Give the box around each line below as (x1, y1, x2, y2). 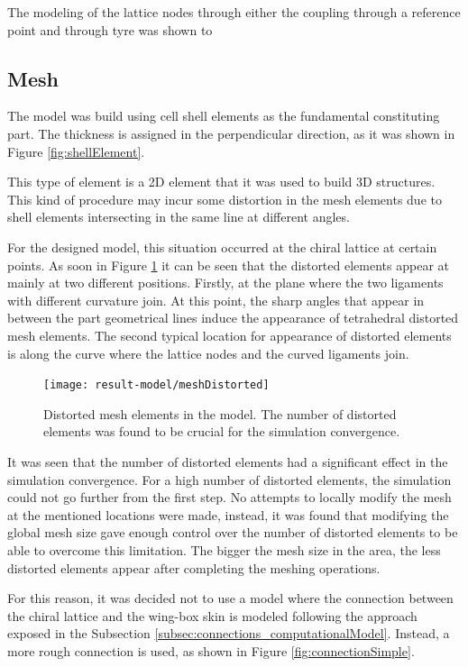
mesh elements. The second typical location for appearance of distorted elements (7, 325, 452, 344)
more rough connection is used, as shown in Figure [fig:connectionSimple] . (7, 641, 415, 660)
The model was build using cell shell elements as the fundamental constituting (7, 106, 440, 125)
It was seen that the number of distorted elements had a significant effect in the (7, 452, 448, 471)
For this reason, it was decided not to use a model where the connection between (7, 589, 454, 608)
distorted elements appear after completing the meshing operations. (7, 558, 381, 577)
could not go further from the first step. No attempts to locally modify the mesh (7, 488, 452, 507)
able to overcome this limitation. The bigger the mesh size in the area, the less (7, 540, 441, 559)
